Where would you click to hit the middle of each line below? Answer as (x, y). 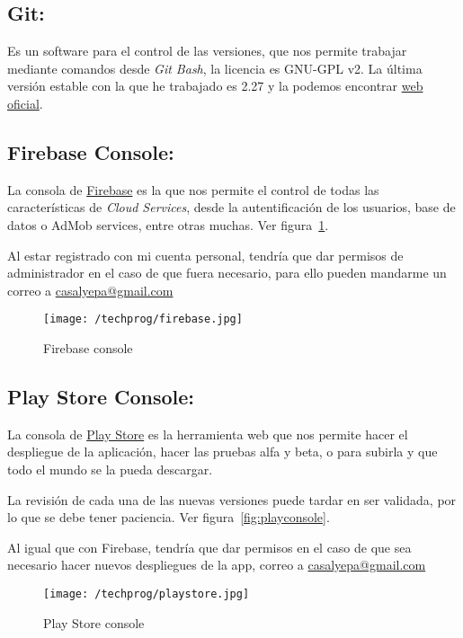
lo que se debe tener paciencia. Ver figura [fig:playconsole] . (169, 517)
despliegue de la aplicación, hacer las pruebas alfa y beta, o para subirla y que (223, 452)
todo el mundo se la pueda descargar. (110, 469)
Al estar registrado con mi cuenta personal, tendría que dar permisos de (205, 255)
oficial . (25, 103)
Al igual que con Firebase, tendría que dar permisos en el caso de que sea (209, 547)
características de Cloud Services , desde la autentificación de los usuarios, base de (231, 207)
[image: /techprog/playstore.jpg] (147, 594)
